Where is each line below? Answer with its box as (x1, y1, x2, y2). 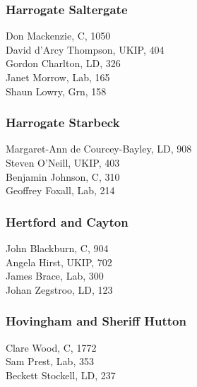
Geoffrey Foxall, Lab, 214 (6, 183, 115, 198)
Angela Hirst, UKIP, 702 (6, 254, 112, 269)
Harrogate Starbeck (6, 114, 120, 131)
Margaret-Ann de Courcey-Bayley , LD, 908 (6, 141, 192, 156)
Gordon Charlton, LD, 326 (6, 56, 121, 71)
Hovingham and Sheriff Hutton (6, 312, 186, 330)
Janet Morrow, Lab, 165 (6, 70, 110, 84)
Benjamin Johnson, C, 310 (6, 169, 120, 184)
